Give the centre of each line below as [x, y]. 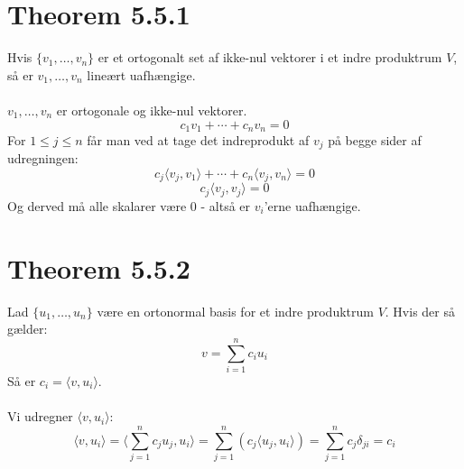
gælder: [28, 329]
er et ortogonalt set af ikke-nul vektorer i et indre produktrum [270, 57]
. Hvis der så [420, 311]
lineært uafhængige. [141, 74]
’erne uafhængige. [312, 205]
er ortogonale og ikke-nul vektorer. [152, 110]
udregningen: [43, 158]
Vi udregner [40, 416]
